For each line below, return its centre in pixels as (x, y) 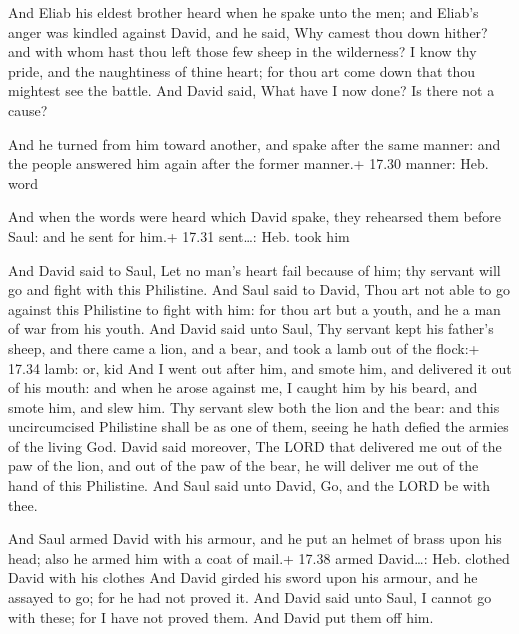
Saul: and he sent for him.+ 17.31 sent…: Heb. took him (179, 235)
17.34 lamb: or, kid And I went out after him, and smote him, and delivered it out (260, 367)
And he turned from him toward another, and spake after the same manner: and (254, 143)
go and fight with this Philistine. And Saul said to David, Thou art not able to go (259, 289)
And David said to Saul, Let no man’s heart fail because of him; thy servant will (254, 269)
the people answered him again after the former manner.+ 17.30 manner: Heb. (248, 163)
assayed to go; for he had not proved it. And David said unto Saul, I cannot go (250, 597)
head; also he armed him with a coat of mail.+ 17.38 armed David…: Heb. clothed (259, 557)
